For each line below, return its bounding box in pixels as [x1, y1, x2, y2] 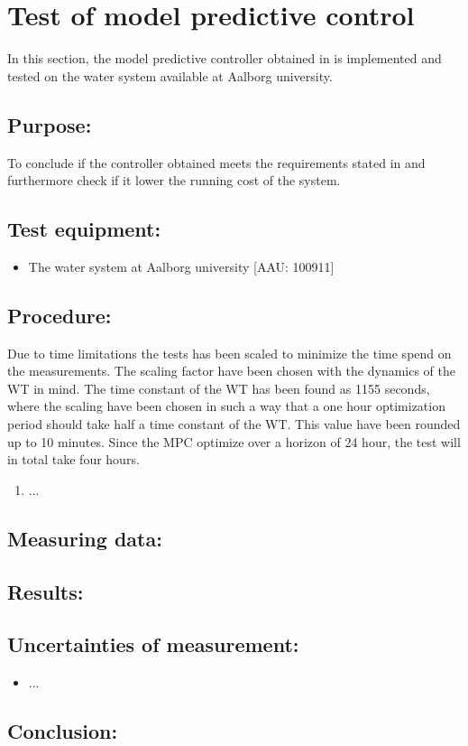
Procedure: [7, 301, 112, 329]
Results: [7, 577, 84, 605]
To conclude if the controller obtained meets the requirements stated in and [7, 153, 426, 172]
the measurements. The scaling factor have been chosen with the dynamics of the [7, 361, 456, 380]
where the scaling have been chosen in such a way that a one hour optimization [7, 396, 445, 415]
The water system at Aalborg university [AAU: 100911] [28, 256, 335, 275]
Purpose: [7, 110, 92, 138]
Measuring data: [7, 524, 162, 552]
